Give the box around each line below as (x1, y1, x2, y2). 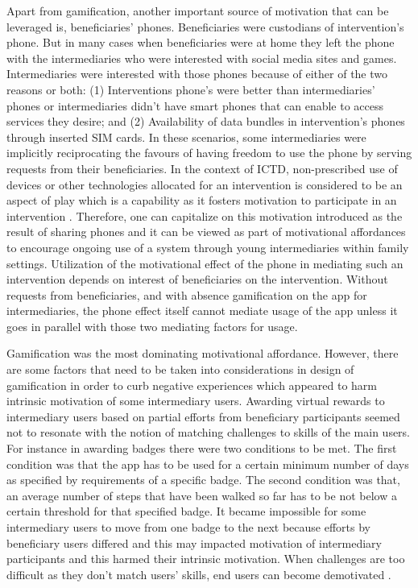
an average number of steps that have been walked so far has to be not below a (6, 487, 397, 503)
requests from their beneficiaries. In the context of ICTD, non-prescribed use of (6, 159, 398, 176)
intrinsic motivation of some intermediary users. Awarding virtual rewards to (6, 392, 385, 409)
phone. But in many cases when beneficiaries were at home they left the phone (6, 34, 395, 51)
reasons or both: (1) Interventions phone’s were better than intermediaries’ (6, 81, 375, 97)
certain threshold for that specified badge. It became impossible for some (6, 503, 366, 520)
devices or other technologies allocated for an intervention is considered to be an (6, 176, 403, 193)
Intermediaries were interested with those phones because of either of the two (6, 65, 388, 82)
